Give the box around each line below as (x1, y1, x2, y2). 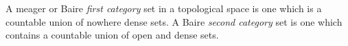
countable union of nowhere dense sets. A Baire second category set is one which (5, 14, 343, 28)
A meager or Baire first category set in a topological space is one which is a (5, 1, 322, 15)
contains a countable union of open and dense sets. (5, 28, 219, 42)
